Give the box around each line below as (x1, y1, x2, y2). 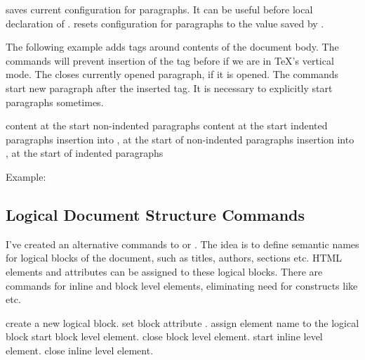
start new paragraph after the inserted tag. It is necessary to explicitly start (6, 80, 333, 95)
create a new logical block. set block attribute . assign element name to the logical (6, 315, 359, 330)
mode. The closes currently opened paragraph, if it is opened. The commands (6, 67, 339, 82)
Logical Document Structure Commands (6, 203, 305, 225)
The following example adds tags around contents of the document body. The (6, 39, 339, 54)
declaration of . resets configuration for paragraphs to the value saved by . (6, 15, 324, 30)
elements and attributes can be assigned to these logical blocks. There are (6, 264, 323, 278)
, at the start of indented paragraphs (6, 146, 164, 160)
